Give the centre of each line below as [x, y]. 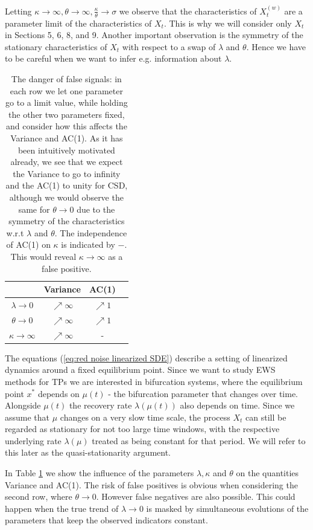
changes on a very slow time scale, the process [145, 417]
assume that [27, 417]
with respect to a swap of [169, 46]
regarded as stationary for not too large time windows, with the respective [142, 429]
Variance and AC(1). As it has [67, 137]
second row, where [39, 496]
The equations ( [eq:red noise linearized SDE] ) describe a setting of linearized [146, 357]
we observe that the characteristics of [188, 11]
